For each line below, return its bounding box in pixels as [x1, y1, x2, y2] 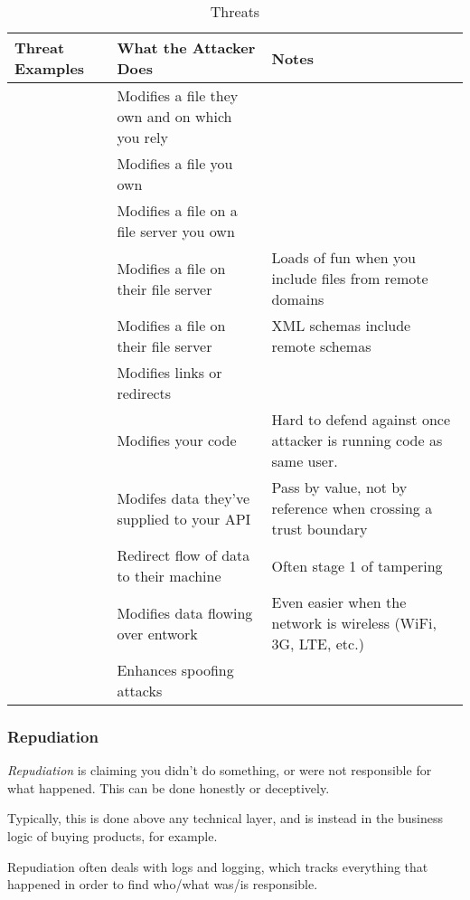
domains [271, 289, 324, 309]
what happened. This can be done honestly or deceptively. [7, 778, 330, 797]
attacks [117, 680, 163, 701]
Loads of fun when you [271, 247, 416, 268]
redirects [117, 383, 172, 403]
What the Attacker [117, 37, 256, 58]
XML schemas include [271, 315, 411, 336]
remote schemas [271, 336, 371, 356]
